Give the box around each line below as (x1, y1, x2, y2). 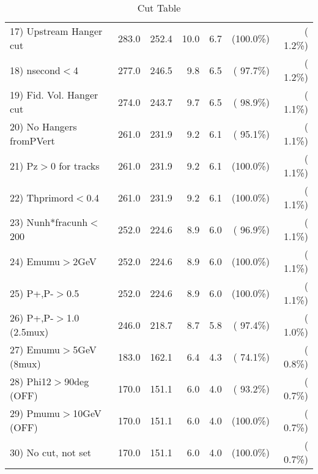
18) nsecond (10, 62, 61, 77)
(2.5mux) (10, 325, 49, 339)
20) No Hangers (10, 119, 77, 134)
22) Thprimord (10, 190, 74, 205)
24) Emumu (10, 254, 61, 268)
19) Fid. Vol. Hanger (10, 88, 98, 102)
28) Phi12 (10, 374, 51, 388)
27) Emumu (10, 342, 61, 356)
